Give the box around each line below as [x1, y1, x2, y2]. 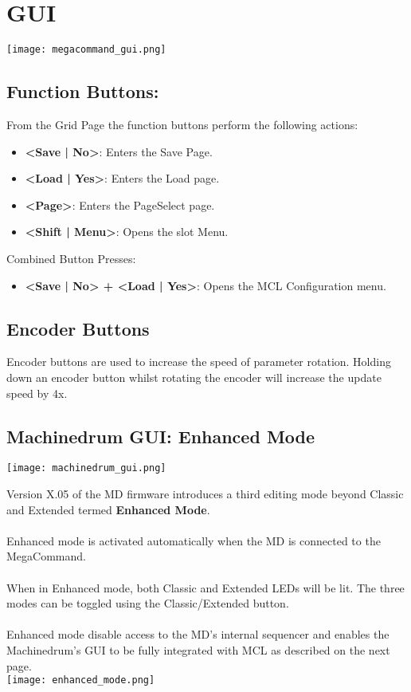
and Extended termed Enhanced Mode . [6, 501, 210, 517]
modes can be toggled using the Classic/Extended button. [6, 595, 289, 611]
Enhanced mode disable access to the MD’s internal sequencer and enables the [6, 626, 389, 643]
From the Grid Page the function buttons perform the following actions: [6, 116, 358, 132]
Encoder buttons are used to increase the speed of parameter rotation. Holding [6, 353, 391, 370]
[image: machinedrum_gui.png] [6, 462, 166, 474]
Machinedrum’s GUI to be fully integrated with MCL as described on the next [6, 641, 390, 658]
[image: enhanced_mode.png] [6, 674, 155, 686]
